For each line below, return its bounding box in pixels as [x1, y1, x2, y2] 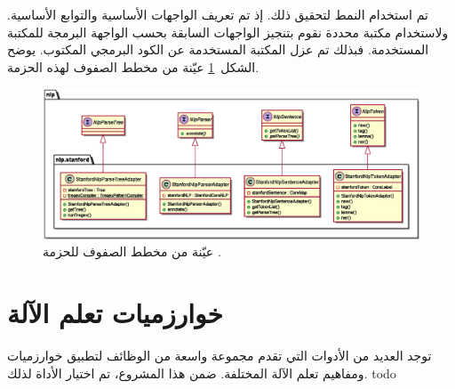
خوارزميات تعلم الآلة [7, 295, 223, 331]
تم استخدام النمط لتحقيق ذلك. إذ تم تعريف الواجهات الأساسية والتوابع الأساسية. [7, 5, 428, 23]
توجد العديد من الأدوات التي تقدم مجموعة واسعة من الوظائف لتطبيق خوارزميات [7, 346, 432, 365]
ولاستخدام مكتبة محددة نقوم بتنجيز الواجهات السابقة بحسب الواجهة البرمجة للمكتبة [7, 22, 449, 41]
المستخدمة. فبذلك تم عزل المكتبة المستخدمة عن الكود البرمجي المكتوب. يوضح [7, 40, 429, 59]
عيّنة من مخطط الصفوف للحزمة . [43, 242, 221, 261]
